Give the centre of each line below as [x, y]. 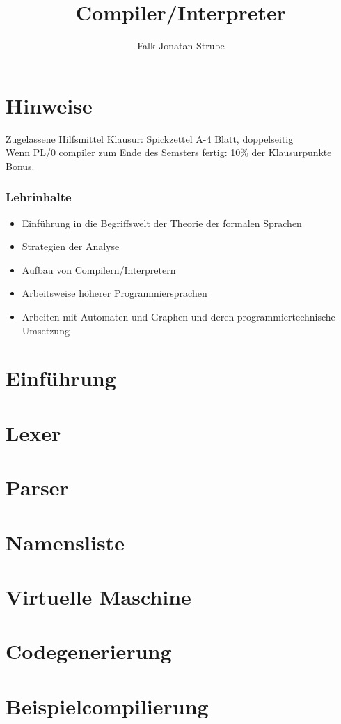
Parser [37, 487]
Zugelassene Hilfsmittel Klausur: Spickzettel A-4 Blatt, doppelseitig [150, 138]
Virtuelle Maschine [98, 596]
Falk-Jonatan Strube [181, 46]
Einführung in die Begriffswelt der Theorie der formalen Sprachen [162, 223]
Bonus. [20, 165]
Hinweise [49, 105]
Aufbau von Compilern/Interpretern [99, 269]
